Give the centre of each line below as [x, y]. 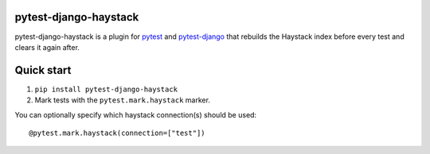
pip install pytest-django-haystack [106, 89]
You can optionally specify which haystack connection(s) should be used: [136, 114]
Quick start [43, 70]
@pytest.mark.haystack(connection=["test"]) [117, 133]
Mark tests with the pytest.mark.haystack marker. [123, 100]
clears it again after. [47, 47]
